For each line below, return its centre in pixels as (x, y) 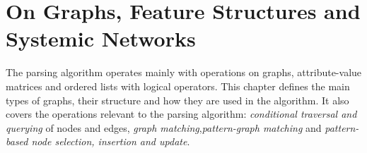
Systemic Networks (101, 38)
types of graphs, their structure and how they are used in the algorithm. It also (177, 100)
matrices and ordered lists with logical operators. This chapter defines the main (178, 86)
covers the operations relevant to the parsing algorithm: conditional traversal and (181, 114)
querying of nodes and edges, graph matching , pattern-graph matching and (164, 127)
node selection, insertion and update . (111, 141)
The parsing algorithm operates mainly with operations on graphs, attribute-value (184, 72)
